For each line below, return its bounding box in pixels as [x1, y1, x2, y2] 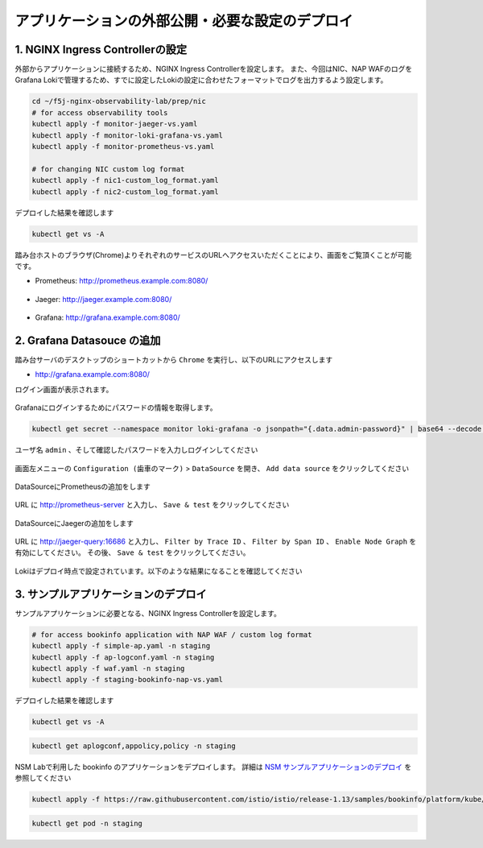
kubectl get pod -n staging [31, 818, 142, 828]
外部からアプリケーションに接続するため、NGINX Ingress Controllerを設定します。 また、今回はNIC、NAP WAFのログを [14, 64, 413, 74]
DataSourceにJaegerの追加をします [14, 518, 134, 527]
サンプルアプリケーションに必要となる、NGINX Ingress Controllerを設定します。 [14, 608, 281, 618]
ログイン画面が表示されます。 [14, 384, 114, 394]
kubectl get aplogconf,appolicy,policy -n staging [31, 741, 237, 751]
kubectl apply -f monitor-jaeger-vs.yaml [31, 119, 198, 129]
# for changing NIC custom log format [31, 164, 185, 173]
